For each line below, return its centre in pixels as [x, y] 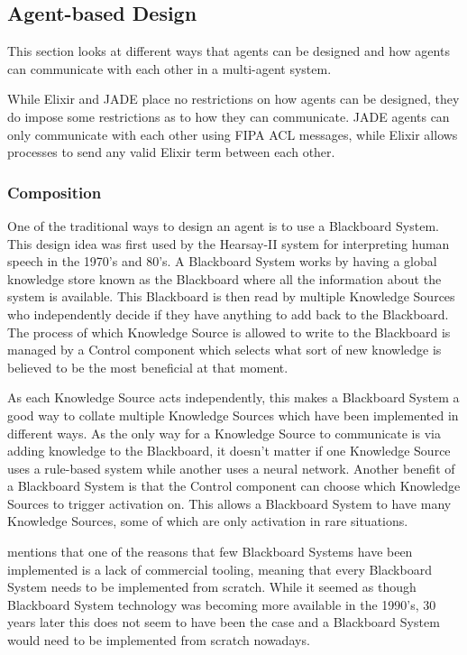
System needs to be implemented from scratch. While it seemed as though [212, 587]
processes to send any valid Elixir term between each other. [171, 152]
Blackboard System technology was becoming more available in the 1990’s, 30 [222, 604]
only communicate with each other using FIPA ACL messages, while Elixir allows [233, 134]
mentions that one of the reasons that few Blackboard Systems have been [210, 552]
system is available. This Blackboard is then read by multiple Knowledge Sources [231, 296]
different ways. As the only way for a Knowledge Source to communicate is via [224, 433]
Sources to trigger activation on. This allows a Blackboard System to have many [229, 503]
